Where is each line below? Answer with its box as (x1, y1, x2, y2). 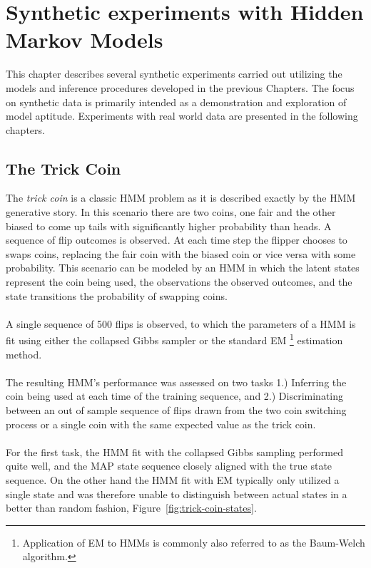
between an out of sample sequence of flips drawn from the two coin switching (6, 403, 347, 418)
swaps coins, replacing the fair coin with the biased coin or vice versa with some (6, 246, 356, 261)
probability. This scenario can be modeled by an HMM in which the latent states (6, 260, 360, 275)
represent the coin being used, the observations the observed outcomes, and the (6, 274, 352, 289)
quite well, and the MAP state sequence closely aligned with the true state (6, 458, 332, 473)
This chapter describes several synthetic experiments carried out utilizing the (6, 66, 342, 81)
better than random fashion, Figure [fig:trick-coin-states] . (6, 500, 257, 515)
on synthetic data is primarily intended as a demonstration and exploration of (6, 94, 347, 109)
